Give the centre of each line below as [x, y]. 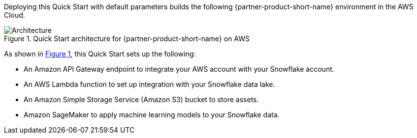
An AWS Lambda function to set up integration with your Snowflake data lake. [149, 84]
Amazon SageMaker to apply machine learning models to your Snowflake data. [152, 115]
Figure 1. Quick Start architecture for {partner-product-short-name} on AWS [127, 39]
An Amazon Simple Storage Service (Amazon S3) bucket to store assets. [141, 99]
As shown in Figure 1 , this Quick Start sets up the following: [100, 54]
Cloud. [15, 15]
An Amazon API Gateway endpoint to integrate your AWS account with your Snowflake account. [179, 69]
